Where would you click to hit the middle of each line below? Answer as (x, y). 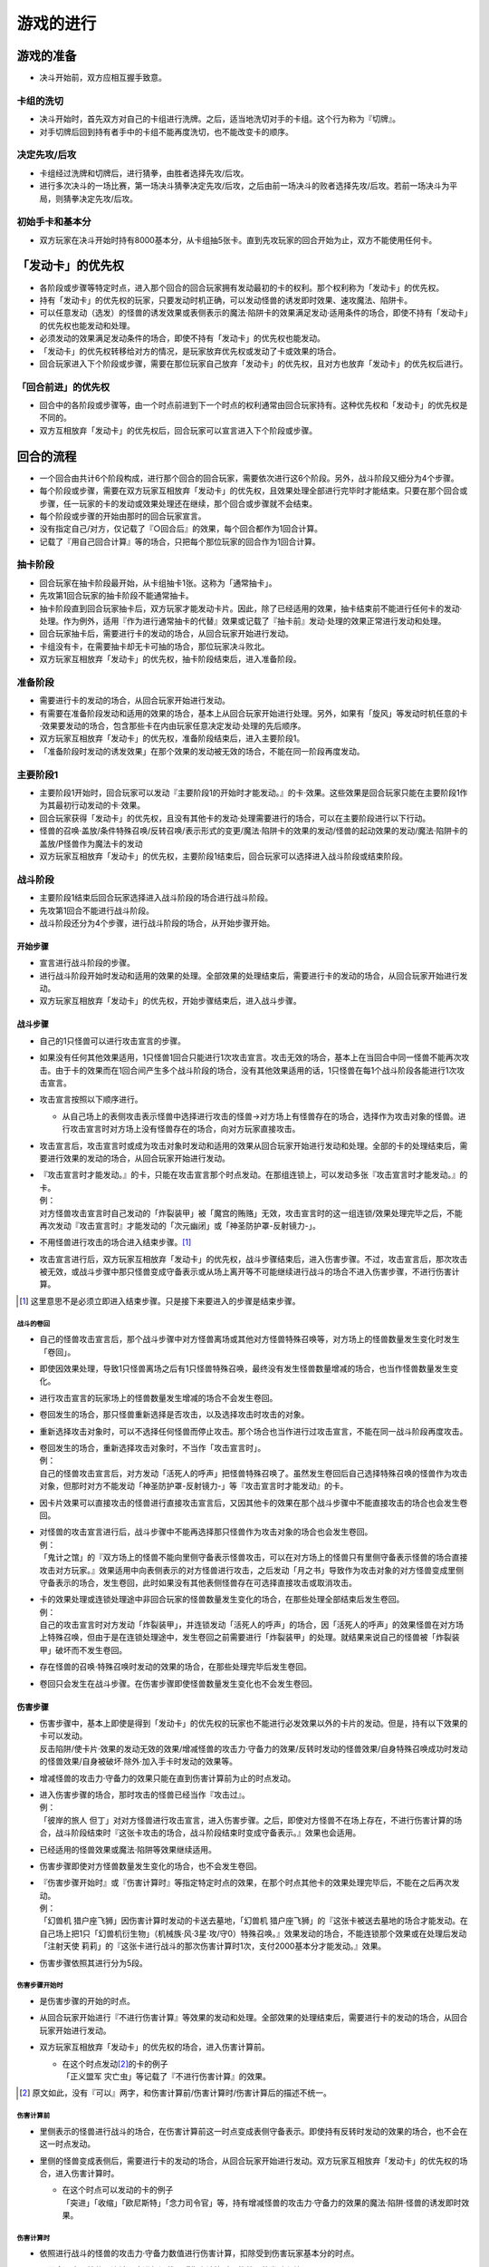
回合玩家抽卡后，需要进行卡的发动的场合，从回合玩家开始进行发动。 (166, 634)
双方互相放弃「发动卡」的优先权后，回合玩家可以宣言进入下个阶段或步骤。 (178, 430)
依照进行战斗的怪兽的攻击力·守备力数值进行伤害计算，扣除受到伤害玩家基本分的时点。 (199, 2253)
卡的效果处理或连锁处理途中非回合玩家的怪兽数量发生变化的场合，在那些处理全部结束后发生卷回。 (222, 1600)
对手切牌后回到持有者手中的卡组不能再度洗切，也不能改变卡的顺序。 (166, 131)
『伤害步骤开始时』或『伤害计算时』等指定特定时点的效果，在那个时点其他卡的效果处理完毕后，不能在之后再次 (245, 1883)
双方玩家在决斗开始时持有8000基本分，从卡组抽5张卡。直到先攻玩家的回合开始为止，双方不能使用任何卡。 (238, 239)
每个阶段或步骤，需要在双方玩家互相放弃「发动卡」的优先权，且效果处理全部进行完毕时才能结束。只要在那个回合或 (254, 491)
